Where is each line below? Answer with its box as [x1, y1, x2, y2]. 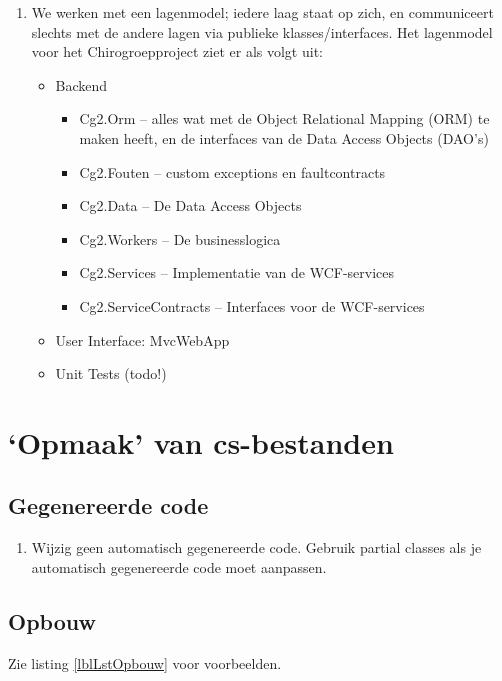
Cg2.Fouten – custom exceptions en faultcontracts [79, 161, 386, 182]
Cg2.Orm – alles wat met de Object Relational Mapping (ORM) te [79, 108, 490, 129]
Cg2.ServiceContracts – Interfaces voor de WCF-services [79, 295, 425, 316]
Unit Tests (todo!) [55, 363, 167, 384]
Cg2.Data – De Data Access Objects [79, 195, 302, 216]
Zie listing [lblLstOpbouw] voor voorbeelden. [8, 652, 282, 673]
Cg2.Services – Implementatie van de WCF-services [79, 262, 395, 283]
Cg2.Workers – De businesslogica [79, 228, 281, 249]
